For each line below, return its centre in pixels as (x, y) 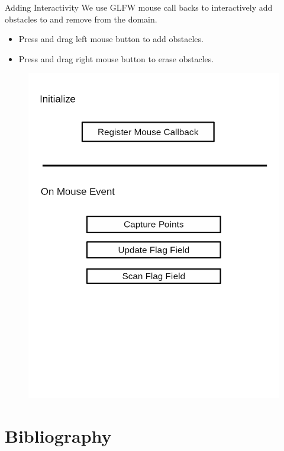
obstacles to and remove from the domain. (81, 19)
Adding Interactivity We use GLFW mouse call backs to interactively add (139, 7)
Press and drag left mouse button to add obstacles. (111, 39)
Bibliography (58, 436)
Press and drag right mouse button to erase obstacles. (116, 58)
